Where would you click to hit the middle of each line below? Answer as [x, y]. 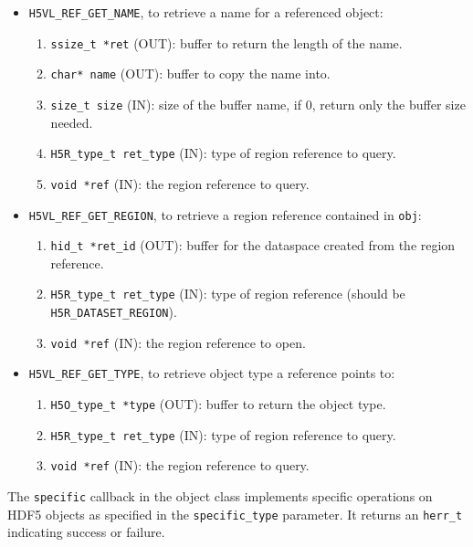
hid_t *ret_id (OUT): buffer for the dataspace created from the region [253, 245]
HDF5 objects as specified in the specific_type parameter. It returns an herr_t [235, 514]
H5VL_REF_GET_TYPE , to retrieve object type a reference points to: [212, 373]
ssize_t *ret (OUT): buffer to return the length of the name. [226, 42]
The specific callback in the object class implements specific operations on [220, 496]
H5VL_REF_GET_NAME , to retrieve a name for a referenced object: [206, 12]
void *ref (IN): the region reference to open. [178, 342]
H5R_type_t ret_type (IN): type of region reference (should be [228, 294]
